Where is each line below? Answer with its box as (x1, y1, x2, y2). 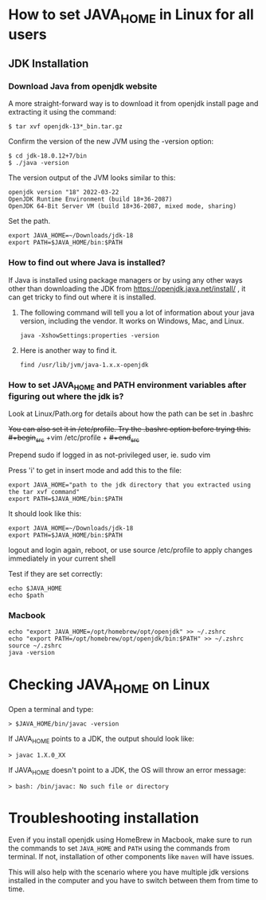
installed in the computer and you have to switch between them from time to (8, 876, 259, 886)
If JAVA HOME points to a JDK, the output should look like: (8, 734, 195, 745)
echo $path (8, 592, 45, 600)
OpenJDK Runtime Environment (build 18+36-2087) (8, 195, 173, 204)
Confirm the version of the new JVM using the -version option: (8, 137, 214, 147)
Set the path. (8, 217, 51, 226)
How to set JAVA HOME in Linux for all (8, 6, 255, 26)
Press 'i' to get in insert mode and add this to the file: (8, 466, 182, 475)
